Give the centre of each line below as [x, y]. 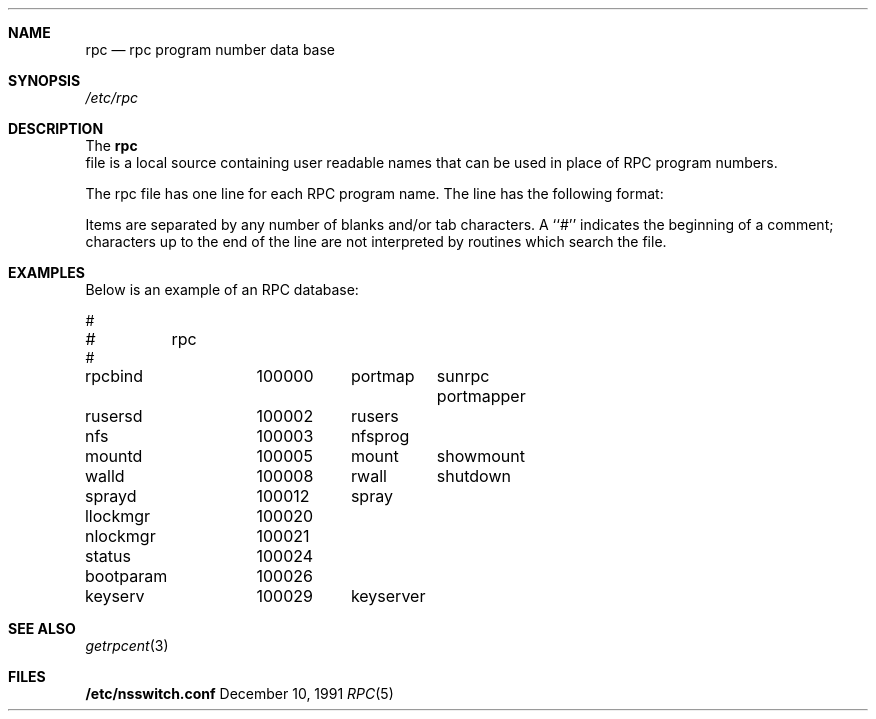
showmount [480, 456]
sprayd [110, 496]
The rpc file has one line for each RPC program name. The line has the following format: [374, 193]
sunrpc [463, 376]
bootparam [126, 576]
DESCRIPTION [56, 128]
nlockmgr [120, 536]
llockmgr [117, 516]
